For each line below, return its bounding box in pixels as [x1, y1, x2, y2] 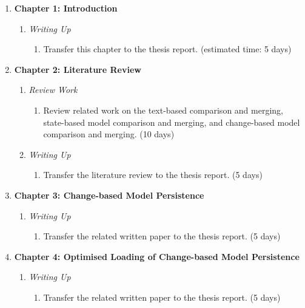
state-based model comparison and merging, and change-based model [43, 115, 300, 128]
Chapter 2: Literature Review [14, 63, 141, 75]
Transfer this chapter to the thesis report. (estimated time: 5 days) [43, 43, 292, 55]
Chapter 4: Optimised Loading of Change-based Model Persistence [14, 250, 300, 262]
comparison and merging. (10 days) [43, 128, 175, 140]
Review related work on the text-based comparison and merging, [43, 103, 283, 116]
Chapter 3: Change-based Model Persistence [14, 188, 204, 201]
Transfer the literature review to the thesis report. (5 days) [43, 168, 263, 181]
